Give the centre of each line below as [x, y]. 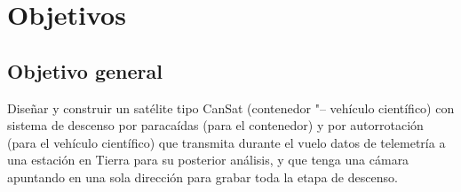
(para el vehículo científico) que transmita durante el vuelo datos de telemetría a [227, 142]
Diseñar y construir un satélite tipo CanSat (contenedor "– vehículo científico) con [231, 108]
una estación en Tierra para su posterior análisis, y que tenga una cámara [208, 160]
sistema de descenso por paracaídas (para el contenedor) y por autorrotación [215, 125]
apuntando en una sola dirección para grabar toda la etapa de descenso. [203, 177]
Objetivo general [85, 70]
